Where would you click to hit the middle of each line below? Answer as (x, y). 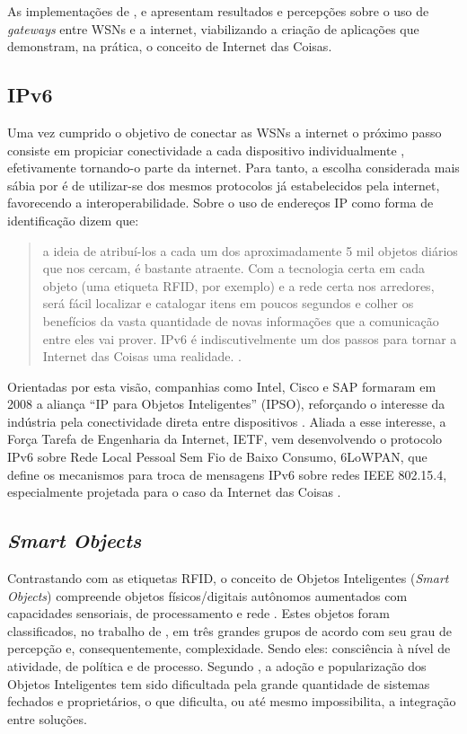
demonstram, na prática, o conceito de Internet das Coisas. (170, 46)
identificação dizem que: (73, 220)
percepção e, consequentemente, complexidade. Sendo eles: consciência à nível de (229, 648)
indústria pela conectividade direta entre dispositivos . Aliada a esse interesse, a (227, 421)
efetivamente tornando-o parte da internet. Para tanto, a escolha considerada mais (233, 168)
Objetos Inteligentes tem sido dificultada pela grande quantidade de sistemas (219, 683)
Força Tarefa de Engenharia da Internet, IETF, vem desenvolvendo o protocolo (225, 439)
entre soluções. (47, 718)
